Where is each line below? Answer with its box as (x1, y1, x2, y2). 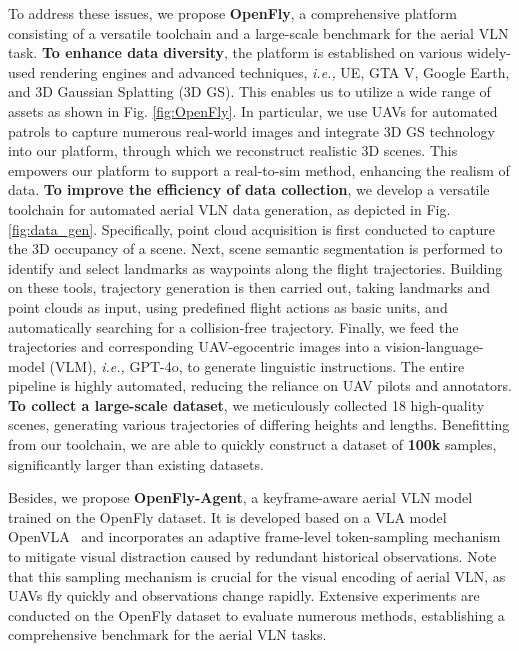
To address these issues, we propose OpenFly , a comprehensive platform (8, 3, 457, 23)
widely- (467, 42, 511, 63)
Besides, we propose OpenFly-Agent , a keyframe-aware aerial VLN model (8, 487, 473, 508)
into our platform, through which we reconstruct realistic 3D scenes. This (8, 140, 458, 161)
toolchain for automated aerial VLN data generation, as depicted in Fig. (8, 198, 451, 219)
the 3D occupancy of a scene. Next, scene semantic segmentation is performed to (8, 238, 503, 259)
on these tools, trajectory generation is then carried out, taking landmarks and (8, 277, 491, 298)
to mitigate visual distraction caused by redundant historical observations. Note (8, 546, 497, 567)
